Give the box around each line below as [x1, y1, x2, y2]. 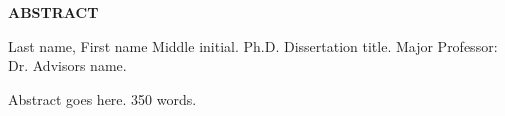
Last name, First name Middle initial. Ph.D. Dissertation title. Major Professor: [8, 35, 498, 56]
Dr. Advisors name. [8, 55, 127, 76]
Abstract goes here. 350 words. [8, 88, 197, 109]
